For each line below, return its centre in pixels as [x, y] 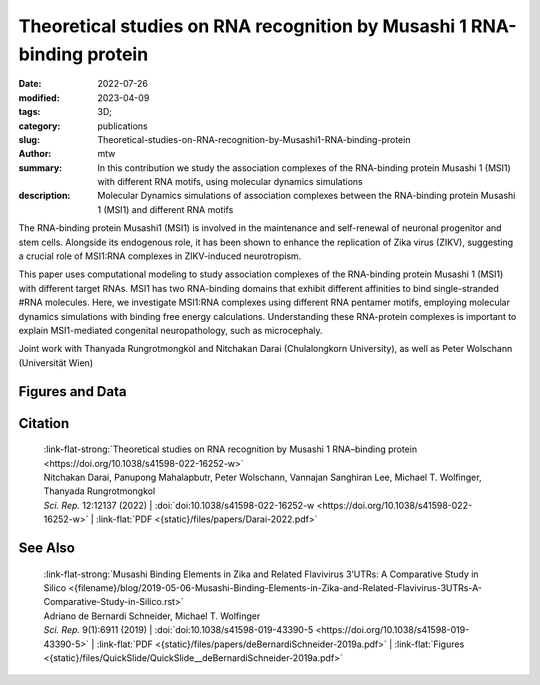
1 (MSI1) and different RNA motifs [165, 209]
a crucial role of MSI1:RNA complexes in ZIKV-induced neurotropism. [160, 256]
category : [39, 126]
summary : [40, 167]
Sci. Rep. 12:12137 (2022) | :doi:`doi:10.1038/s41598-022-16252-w [179, 505]
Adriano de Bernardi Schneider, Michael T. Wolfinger [152, 616]
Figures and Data [72, 391]
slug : [29, 139]
